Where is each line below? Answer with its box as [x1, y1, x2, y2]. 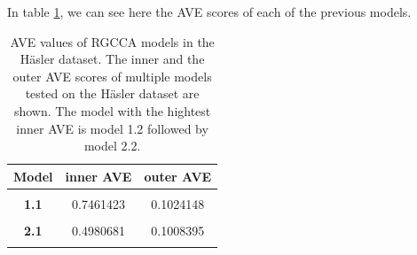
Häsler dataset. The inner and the [20, 50, 205, 68]
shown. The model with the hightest [13, 101, 211, 120]
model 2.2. [83, 136, 141, 155]
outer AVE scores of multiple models [12, 66, 212, 85]
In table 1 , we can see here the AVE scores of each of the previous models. [7, 3, 412, 20]
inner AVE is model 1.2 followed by [16, 119, 208, 137]
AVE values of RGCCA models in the [10, 32, 215, 50]
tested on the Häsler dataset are [25, 84, 200, 103]
